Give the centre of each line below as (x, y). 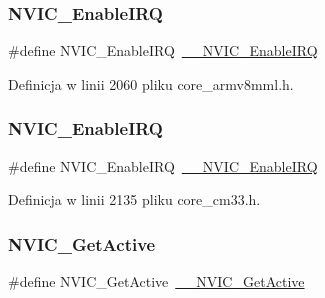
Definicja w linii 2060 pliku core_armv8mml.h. (151, 83)
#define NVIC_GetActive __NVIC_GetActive (156, 281)
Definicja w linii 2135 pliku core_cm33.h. (134, 199)
